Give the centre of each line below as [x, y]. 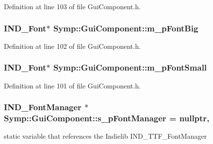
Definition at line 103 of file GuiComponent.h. [72, 6]
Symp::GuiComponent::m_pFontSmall [130, 67]
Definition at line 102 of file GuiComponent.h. [72, 46]
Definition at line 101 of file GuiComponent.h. [72, 85]
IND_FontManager [43, 107]
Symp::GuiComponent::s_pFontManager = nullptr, [107, 118]
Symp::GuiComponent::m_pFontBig [126, 28]
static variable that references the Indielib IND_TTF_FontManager [106, 136]
